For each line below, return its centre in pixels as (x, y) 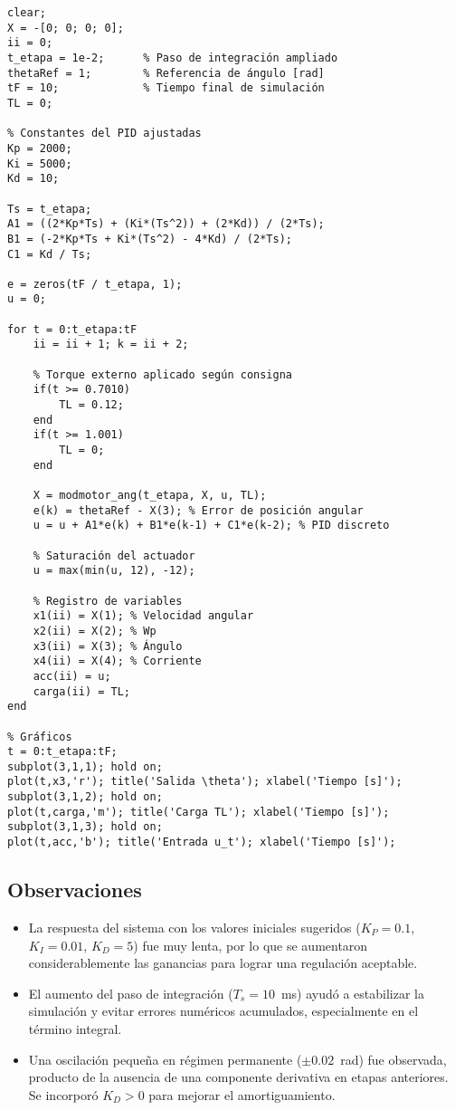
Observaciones (75, 890)
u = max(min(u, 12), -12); (114, 571)
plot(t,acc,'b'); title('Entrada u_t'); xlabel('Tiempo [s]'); (202, 842)
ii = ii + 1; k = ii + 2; (111, 344)
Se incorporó (63, 1094)
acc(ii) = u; (72, 676)
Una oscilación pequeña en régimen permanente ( (165, 1059)
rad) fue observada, (393, 1059)
